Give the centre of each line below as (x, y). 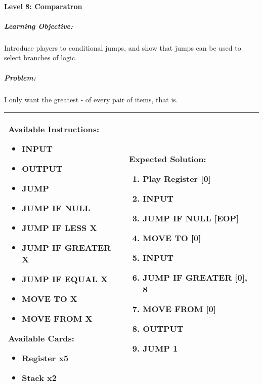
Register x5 (45, 358)
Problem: (20, 77)
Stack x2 (39, 378)
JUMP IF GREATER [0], (195, 277)
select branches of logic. (41, 57)
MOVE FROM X (57, 319)
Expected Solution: (168, 159)
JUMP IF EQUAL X (65, 279)
